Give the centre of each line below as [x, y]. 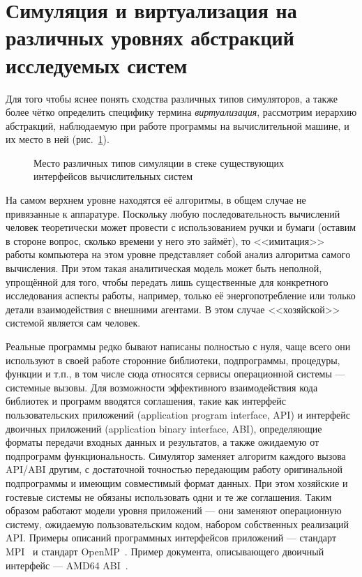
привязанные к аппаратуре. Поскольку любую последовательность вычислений [173, 213]
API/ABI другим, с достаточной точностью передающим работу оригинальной [174, 469]
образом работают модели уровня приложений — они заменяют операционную [174, 510]
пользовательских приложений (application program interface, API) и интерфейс [178, 414]
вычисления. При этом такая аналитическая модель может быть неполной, [164, 268]
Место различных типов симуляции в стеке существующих [159, 162]
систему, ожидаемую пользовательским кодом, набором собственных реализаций [178, 524]
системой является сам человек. [73, 323]
